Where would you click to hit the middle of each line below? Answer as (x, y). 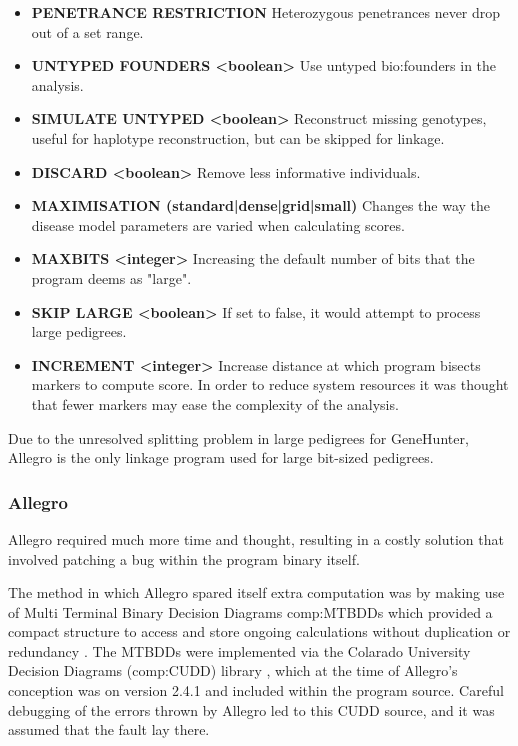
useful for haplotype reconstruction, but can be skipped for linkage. (238, 137)
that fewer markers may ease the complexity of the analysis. (215, 403)
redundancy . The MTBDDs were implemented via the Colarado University (239, 650)
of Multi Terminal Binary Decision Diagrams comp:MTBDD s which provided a (250, 611)
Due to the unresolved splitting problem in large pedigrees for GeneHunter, (238, 437)
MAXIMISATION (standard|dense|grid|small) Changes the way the (260, 205)
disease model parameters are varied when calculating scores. (218, 224)
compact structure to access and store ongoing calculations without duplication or (259, 631)
